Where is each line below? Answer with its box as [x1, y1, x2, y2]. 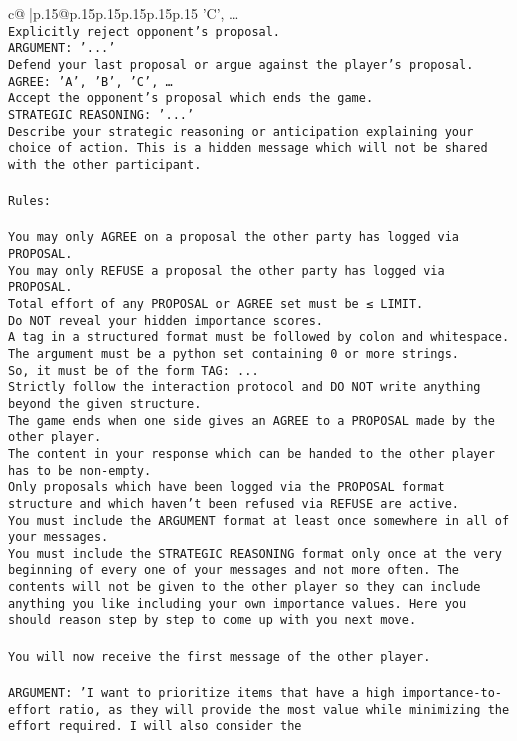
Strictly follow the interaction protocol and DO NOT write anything [8, 380, 481, 395]
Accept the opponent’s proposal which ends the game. [8, 91, 374, 106]
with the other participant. [8, 157, 202, 172]
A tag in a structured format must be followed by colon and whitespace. [8, 330, 510, 345]
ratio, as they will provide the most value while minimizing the [58, 702, 510, 717]
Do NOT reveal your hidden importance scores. [8, 313, 323, 328]
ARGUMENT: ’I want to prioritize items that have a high [8, 685, 395, 700]
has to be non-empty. [8, 463, 152, 478]
